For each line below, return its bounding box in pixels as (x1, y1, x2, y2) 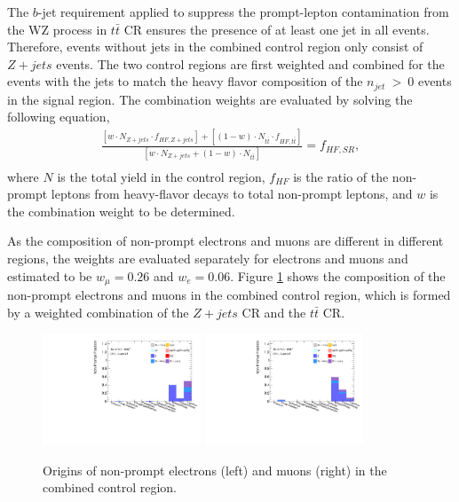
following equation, (7, 107, 110, 126)
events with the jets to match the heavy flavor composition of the (7, 72, 363, 90)
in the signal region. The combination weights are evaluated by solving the (7, 90, 413, 108)
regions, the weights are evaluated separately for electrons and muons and (7, 249, 408, 268)
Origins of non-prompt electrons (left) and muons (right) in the (43, 460, 387, 479)
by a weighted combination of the (7, 302, 189, 321)
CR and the (241, 302, 306, 321)
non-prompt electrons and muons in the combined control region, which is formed (7, 286, 451, 304)
